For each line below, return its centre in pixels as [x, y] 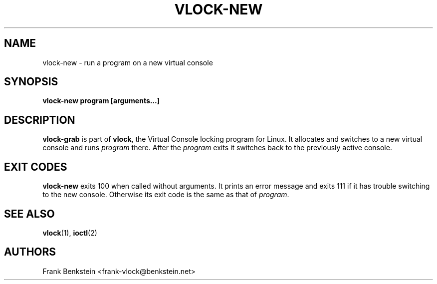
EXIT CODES [36, 167]
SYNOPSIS [31, 82]
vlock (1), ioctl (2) [70, 233]
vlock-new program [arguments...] [101, 101]
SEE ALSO [29, 214]
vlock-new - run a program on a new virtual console [128, 62]
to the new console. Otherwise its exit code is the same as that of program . [166, 195]
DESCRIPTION [40, 120]
